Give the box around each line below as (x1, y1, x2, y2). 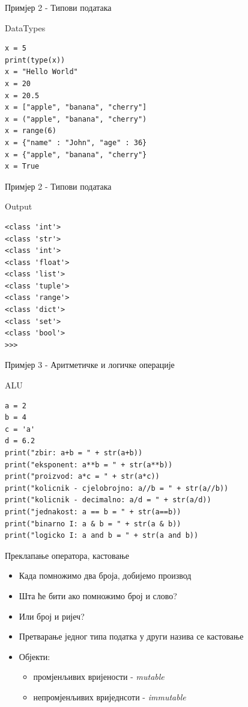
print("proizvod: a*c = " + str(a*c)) (5, 472, 160, 481)
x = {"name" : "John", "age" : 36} (5, 138, 147, 147)
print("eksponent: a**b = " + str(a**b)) (5, 460, 173, 469)
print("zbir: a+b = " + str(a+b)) (5, 449, 143, 457)
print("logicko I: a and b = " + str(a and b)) (5, 531, 199, 540)
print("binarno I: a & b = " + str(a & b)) (5, 519, 181, 528)
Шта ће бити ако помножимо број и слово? (19, 589, 177, 602)
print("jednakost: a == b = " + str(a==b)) (5, 507, 181, 516)
